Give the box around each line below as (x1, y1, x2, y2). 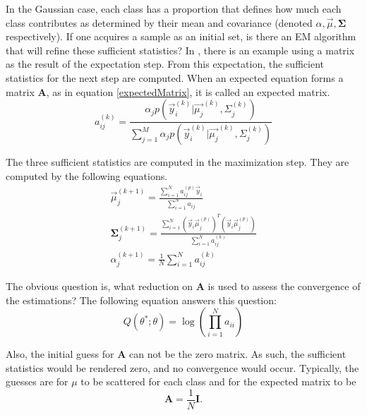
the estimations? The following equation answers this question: (6, 292, 277, 307)
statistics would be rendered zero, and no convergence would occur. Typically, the (6, 360, 359, 375)
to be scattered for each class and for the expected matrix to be (80, 374, 356, 389)
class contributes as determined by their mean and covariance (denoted (6, 15, 313, 30)
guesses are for (6, 374, 68, 389)
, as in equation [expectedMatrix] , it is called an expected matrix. (46, 84, 330, 99)
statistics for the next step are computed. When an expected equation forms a (6, 70, 344, 85)
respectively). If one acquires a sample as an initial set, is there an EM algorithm (6, 29, 356, 44)
